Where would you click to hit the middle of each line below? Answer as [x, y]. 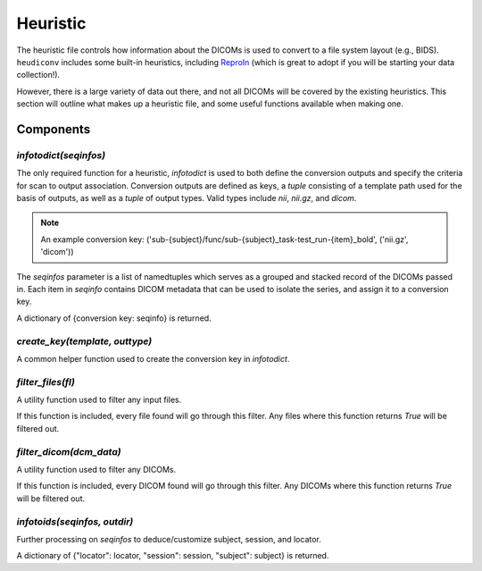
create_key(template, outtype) [84, 341]
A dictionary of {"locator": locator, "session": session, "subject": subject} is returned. [173, 556]
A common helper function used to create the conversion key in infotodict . [153, 358]
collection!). [38, 75]
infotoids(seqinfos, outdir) [75, 521]
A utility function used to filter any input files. [99, 400]
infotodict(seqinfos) [61, 155]
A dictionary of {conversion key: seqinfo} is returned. [114, 318]
